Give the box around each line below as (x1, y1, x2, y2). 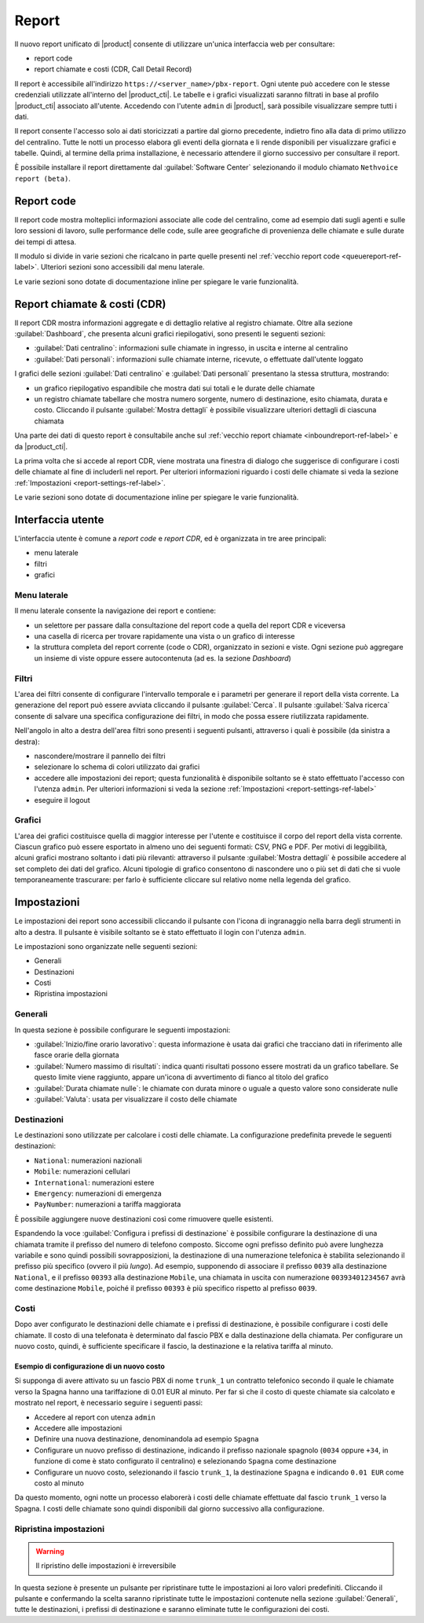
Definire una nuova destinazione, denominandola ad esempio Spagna (34, 1434, 259, 1444)
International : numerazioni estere (34, 1178, 155, 1187)
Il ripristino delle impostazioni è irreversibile (35, 1561, 177, 1570)
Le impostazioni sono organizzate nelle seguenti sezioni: (14, 941, 198, 951)
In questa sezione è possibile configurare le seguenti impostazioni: (14, 1025, 231, 1035)
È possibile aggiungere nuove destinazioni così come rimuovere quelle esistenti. (14, 1214, 274, 1223)
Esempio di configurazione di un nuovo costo (14, 1361, 165, 1371)
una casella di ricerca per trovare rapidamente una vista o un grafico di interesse (34, 632, 295, 641)
